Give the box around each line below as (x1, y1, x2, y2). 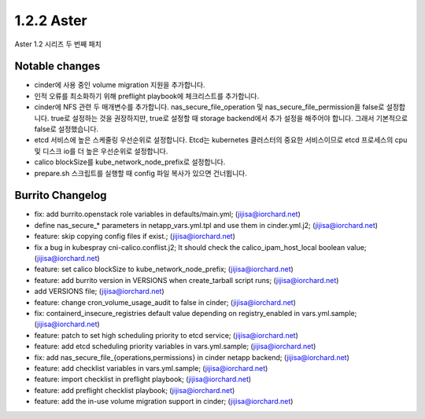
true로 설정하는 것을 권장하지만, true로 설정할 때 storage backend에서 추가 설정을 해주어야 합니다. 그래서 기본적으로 (50, 113, 408, 123)
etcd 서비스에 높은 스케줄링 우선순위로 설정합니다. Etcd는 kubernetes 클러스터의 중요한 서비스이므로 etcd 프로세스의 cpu (34, 135, 408, 145)
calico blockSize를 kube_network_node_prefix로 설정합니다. (34, 157, 226, 167)
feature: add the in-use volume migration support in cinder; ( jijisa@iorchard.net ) (34, 397, 294, 406)
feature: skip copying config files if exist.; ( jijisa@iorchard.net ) (34, 232, 236, 241)
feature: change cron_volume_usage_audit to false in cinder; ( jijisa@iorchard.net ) (34, 297, 297, 307)
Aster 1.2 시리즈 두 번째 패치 (14, 39, 102, 49)
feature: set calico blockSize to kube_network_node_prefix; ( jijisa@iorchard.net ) (34, 264, 294, 274)
